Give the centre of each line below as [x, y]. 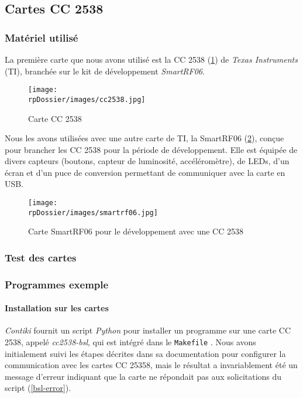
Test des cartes [41, 257]
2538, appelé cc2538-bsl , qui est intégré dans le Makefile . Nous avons [130, 342]
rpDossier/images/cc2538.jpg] [87, 99]
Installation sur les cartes [57, 308]
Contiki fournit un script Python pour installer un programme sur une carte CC [148, 330]
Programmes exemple [57, 284]
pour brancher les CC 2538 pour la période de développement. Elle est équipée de [151, 149]
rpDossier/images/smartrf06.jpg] [93, 212]
